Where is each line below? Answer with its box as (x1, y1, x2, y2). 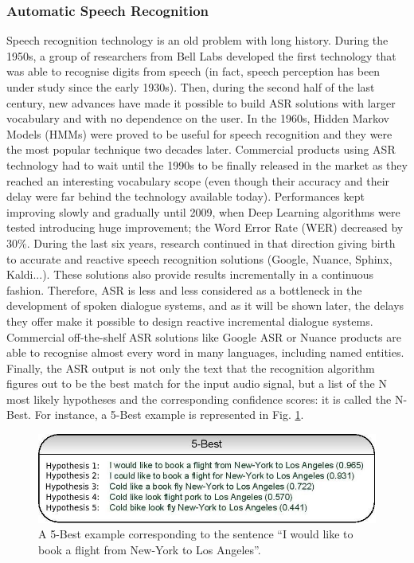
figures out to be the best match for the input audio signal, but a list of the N (6, 375, 387, 392)
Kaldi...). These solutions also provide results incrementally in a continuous (6, 266, 374, 283)
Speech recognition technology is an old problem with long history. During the (6, 32, 389, 49)
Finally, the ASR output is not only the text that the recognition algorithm (6, 359, 375, 376)
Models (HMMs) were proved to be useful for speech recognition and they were (6, 125, 393, 142)
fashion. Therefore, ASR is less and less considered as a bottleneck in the (6, 281, 362, 298)
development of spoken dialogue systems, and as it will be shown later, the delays (6, 297, 404, 314)
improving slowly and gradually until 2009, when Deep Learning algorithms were (6, 203, 400, 220)
